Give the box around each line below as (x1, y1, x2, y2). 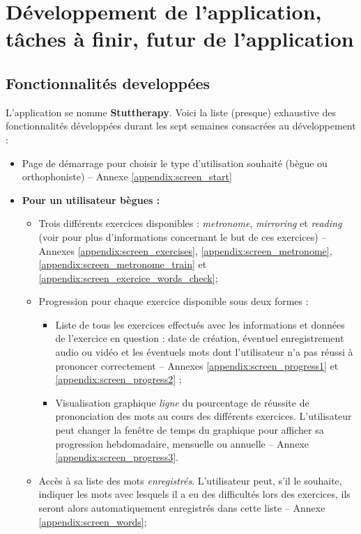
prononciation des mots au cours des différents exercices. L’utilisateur (55, 409, 352, 423)
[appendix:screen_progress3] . (55, 450, 178, 464)
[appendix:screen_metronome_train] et (38, 257, 207, 272)
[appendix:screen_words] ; (38, 514, 147, 528)
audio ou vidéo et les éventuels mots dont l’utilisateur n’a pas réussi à (55, 345, 353, 359)
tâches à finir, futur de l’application (6, 24, 354, 53)
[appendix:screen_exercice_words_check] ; (38, 270, 218, 285)
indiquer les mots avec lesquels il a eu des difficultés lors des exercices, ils (38, 487, 351, 501)
